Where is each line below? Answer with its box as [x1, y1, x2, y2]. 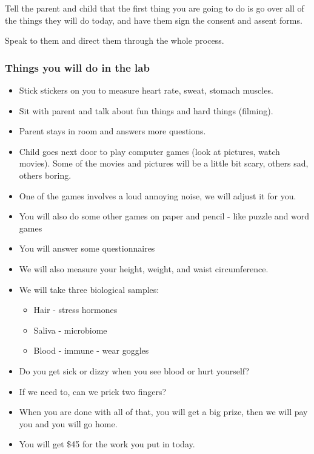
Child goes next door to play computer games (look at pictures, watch [19, 145, 280, 157]
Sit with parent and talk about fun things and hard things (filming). [19, 104, 273, 117]
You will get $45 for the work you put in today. [19, 438, 195, 450]
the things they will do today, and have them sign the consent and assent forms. [5, 13, 302, 26]
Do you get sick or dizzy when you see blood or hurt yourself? [19, 364, 250, 377]
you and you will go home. [19, 417, 118, 430]
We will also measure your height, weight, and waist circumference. [19, 262, 269, 275]
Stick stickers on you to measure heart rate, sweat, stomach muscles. [19, 84, 273, 96]
